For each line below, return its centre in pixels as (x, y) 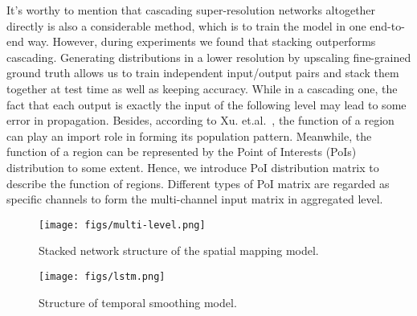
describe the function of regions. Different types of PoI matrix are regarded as (198, 183)
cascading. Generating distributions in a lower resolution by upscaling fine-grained (209, 57)
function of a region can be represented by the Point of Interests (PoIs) (182, 152)
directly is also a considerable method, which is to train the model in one (186, 25)
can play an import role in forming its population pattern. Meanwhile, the (189, 135)
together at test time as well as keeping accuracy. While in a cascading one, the (202, 88)
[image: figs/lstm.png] (102, 276)
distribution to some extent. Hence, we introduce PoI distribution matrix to (193, 167)
